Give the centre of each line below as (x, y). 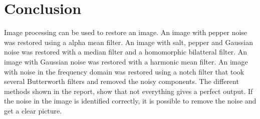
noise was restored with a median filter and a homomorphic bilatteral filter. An (126, 52)
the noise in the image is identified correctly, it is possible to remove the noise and (130, 101)
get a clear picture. (33, 110)
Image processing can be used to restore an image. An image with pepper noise (126, 32)
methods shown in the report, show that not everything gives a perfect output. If (128, 91)
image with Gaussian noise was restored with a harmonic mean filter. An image (126, 61)
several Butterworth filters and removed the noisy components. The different (121, 81)
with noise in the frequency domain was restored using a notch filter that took (124, 71)
